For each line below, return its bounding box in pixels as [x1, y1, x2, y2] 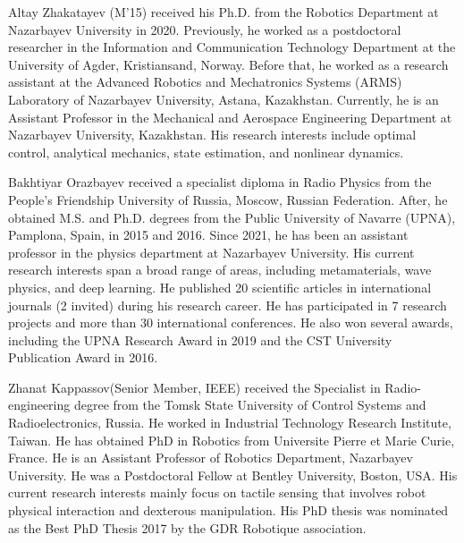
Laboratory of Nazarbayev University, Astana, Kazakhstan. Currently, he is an [8, 89, 439, 108]
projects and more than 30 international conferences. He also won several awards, [8, 313, 453, 332]
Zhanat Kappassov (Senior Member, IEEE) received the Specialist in [8, 378, 381, 396]
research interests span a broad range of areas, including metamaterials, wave [8, 260, 432, 279]
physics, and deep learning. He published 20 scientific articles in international [8, 277, 432, 296]
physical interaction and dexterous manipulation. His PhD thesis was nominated [8, 501, 449, 520]
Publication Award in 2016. [8, 348, 158, 367]
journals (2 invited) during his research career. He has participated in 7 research [8, 295, 447, 314]
